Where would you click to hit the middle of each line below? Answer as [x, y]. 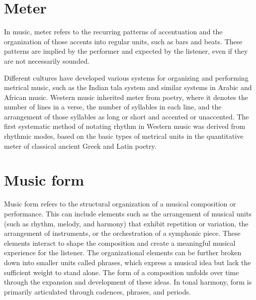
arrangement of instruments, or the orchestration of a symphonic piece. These [122, 233]
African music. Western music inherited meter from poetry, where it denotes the [126, 97]
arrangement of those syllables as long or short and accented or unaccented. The [127, 116]
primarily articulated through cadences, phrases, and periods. [97, 291]
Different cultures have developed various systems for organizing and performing [126, 77]
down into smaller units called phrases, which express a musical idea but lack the [128, 262]
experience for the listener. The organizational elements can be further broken [123, 252]
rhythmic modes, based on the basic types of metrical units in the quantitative [124, 136]
